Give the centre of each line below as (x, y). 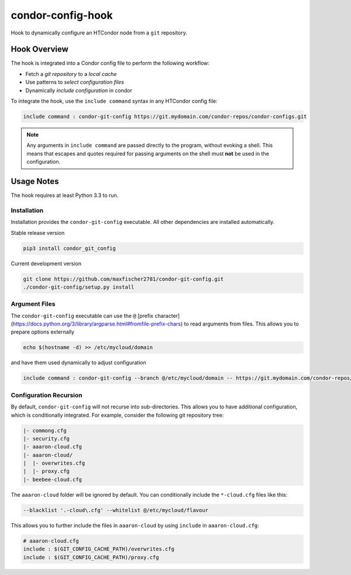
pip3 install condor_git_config (70, 248)
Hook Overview (39, 49)
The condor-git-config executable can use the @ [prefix (82, 316)
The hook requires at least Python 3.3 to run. (65, 195)
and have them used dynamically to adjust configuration (78, 363)
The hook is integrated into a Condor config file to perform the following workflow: (110, 63)
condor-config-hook (62, 15)
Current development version (46, 264)
